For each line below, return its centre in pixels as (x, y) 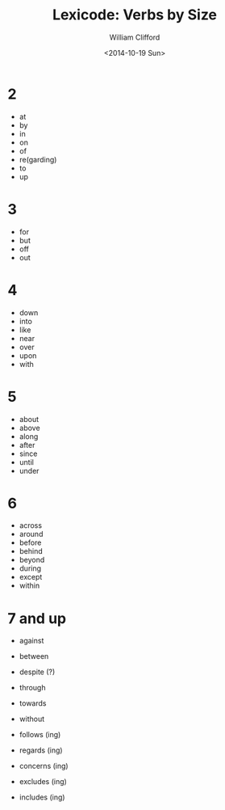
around (31, 534)
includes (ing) (42, 797)
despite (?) (37, 672)
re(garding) (38, 159)
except (31, 577)
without (32, 719)
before (30, 542)
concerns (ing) (44, 766)
